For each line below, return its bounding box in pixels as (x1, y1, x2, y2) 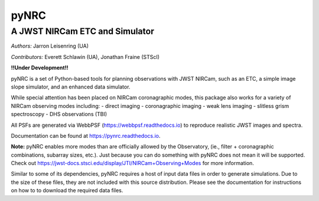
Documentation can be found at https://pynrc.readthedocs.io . (11, 132, 161, 139)
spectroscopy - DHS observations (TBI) (11, 111, 108, 118)
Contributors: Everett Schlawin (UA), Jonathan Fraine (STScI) (11, 53, 159, 60)
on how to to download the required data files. (11, 187, 123, 194)
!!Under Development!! (11, 64, 69, 71)
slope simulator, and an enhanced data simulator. (11, 83, 131, 90)
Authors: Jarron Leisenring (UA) (11, 42, 89, 50)
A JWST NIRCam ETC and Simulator (11, 26, 155, 37)
